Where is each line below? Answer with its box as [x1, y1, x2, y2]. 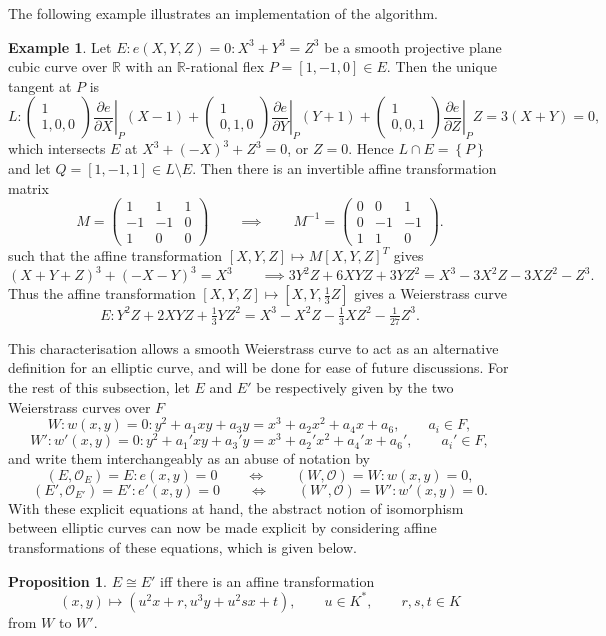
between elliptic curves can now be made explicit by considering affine [8, 517, 437, 538]
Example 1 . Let [8, 36, 112, 57]
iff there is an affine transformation [160, 570, 375, 591]
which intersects [8, 138, 106, 159]
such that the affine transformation [8, 245, 223, 266]
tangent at [8, 75, 72, 96]
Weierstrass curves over [8, 396, 151, 417]
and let [8, 157, 51, 178]
